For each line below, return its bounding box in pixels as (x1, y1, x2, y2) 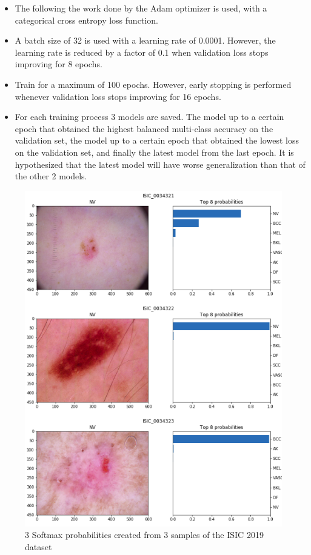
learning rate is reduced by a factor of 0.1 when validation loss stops (15, 45, 269, 58)
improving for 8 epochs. (15, 58, 102, 70)
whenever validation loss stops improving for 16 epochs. (15, 90, 221, 102)
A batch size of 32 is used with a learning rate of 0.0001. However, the (15, 34, 276, 47)
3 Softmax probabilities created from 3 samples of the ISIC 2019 (25, 528, 264, 541)
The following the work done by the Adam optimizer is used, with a (15, 2, 267, 14)
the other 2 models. (15, 170, 87, 182)
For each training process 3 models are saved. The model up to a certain (15, 110, 284, 123)
